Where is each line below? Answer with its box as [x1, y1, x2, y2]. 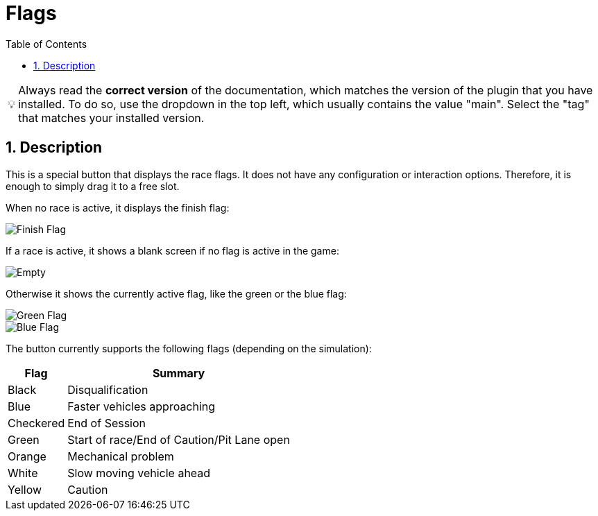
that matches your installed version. [18, 110, 205, 125]
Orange [8, 449, 46, 463]
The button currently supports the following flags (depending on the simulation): [6, 342, 372, 354]
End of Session [67, 415, 146, 430]
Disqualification [67, 382, 148, 397]
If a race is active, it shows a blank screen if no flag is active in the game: [6, 244, 339, 257]
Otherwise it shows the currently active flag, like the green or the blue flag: [6, 287, 347, 300]
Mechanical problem [67, 449, 174, 463]
